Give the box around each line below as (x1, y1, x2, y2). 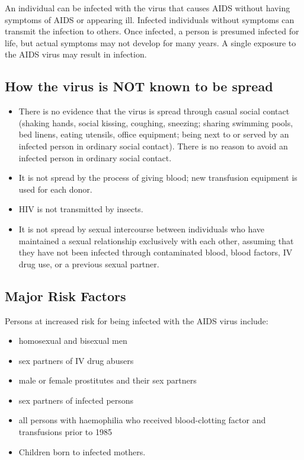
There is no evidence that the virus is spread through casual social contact (18, 105, 290, 117)
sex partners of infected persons (18, 394, 134, 406)
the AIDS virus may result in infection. (5, 48, 147, 60)
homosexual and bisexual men (18, 334, 127, 347)
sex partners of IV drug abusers (18, 354, 134, 366)
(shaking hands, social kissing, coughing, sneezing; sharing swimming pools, (18, 116, 293, 129)
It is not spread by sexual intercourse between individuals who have (18, 222, 265, 235)
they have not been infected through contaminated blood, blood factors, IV (18, 246, 293, 258)
